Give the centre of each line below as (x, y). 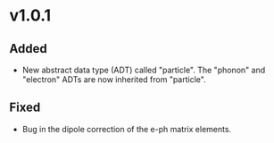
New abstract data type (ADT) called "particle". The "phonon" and (144, 70)
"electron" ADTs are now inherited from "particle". (114, 80)
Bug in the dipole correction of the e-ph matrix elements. (127, 129)
